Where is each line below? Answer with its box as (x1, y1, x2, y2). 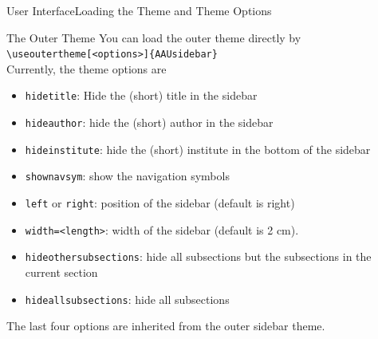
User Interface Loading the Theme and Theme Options (6, 2, 272, 18)
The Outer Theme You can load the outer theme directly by (6, 29, 301, 45)
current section (25, 264, 98, 281)
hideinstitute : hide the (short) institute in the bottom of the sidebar (25, 140, 371, 157)
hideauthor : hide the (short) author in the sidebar (25, 114, 274, 131)
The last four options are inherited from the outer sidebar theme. (6, 317, 325, 334)
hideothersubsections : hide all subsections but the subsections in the (25, 248, 372, 265)
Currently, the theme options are (6, 60, 167, 77)
